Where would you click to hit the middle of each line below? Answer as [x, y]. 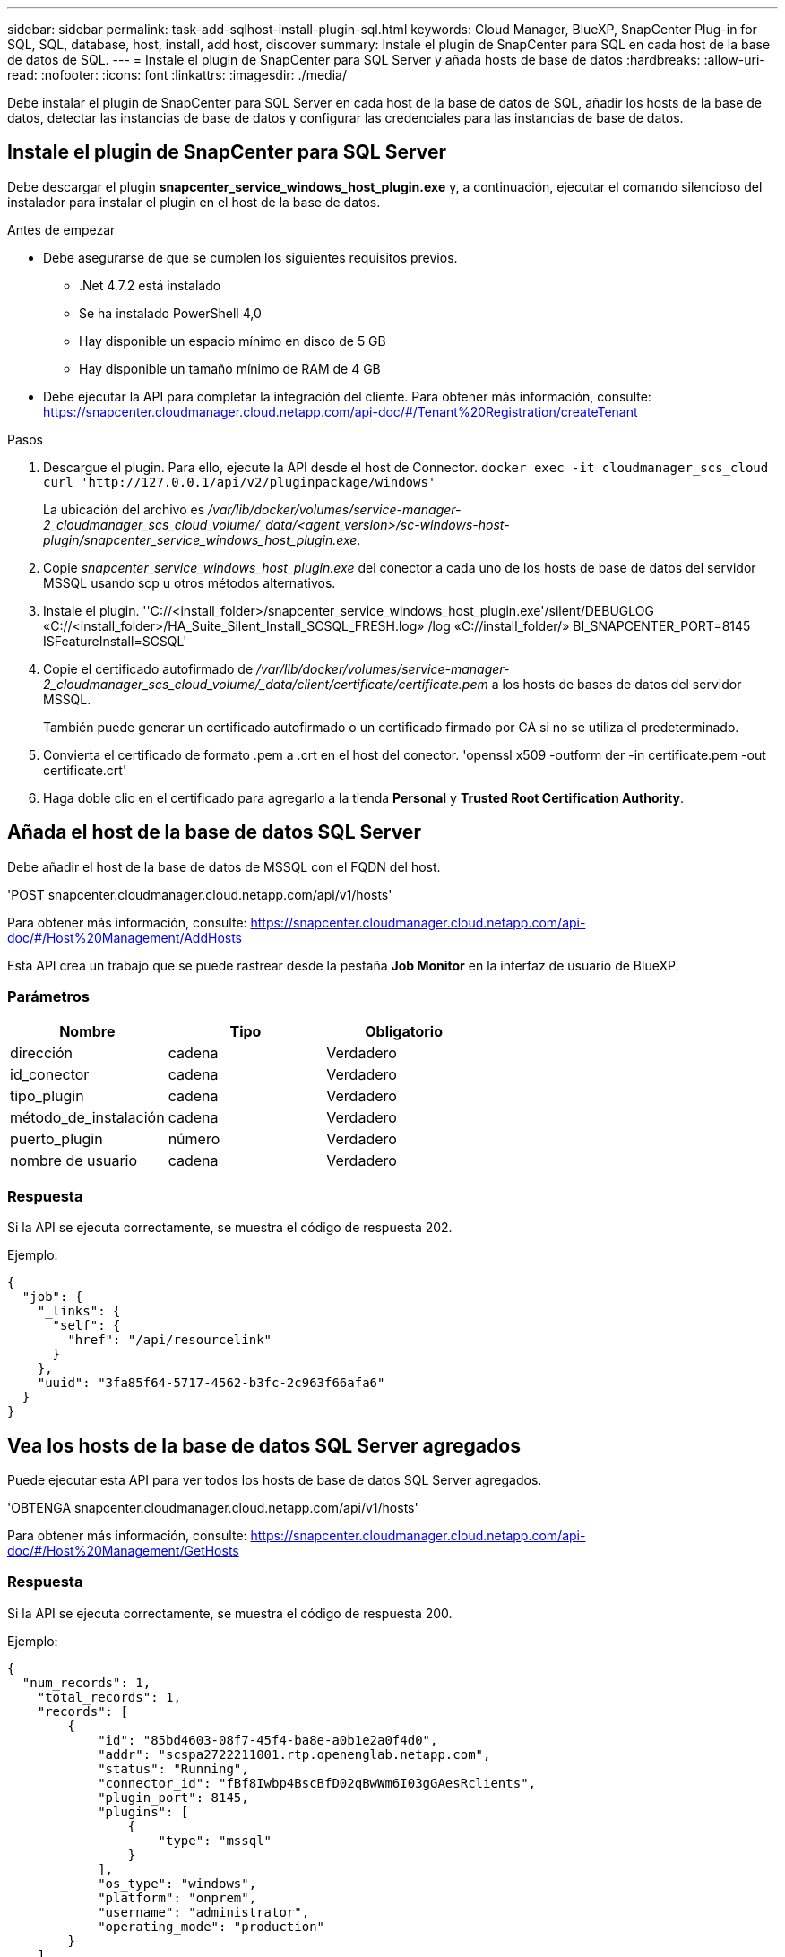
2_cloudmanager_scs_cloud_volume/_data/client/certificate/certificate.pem [266, 684]
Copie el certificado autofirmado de [148, 668]
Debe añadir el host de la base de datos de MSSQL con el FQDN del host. [224, 866]
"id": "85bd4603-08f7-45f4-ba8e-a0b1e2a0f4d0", [268, 1740]
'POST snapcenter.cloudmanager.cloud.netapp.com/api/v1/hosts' [200, 894]
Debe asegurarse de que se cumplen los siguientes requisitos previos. [250, 257]
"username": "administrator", [204, 1912]
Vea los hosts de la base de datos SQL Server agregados [264, 1445]
